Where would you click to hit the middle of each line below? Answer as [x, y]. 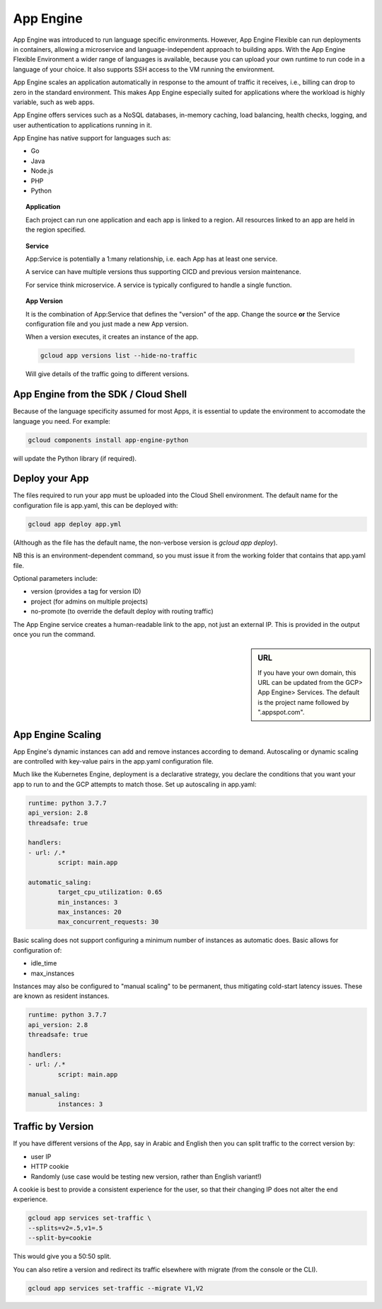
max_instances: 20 [89, 912]
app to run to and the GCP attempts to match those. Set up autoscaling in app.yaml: [135, 784]
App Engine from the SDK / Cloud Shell [100, 394]
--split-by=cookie [60, 1238]
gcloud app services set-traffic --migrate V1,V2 [116, 1288]
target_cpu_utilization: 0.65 [110, 892]
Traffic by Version [53, 1127]
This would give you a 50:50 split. [62, 1257]
